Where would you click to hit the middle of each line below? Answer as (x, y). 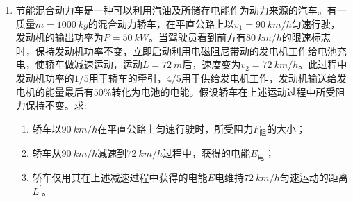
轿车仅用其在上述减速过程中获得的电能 (120, 177)
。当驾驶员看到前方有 (198, 37)
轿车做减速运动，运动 (93, 64)
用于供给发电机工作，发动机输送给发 (264, 77)
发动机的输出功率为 (59, 37)
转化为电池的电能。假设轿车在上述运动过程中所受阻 (228, 91)
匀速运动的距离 (314, 177)
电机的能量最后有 (55, 91)
